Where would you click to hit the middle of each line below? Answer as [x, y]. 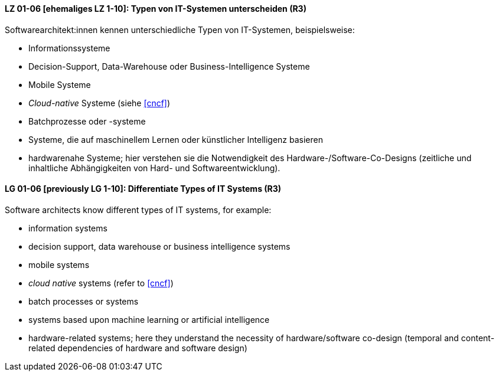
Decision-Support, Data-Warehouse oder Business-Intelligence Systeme [169, 66]
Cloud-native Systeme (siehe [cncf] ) [100, 103]
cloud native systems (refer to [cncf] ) [101, 283]
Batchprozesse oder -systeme [87, 121]
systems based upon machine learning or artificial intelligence [149, 319]
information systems [68, 228]
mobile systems [59, 264]
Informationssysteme [69, 48]
